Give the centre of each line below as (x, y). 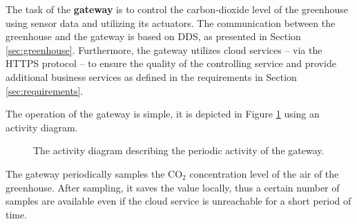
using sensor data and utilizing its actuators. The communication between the (171, 22)
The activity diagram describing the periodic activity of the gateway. (179, 150)
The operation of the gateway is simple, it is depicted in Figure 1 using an (163, 114)
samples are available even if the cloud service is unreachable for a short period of (178, 201)
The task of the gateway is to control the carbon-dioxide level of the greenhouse (177, 9)
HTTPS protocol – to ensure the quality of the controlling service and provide (171, 63)
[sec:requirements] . (45, 90)
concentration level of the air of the (264, 173)
